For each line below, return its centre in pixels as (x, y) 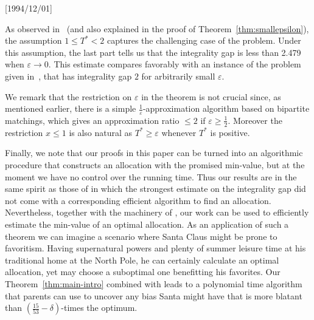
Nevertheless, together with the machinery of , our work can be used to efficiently (157, 212)
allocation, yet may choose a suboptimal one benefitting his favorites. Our (143, 272)
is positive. (230, 132)
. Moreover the (255, 120)
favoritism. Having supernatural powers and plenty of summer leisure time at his (155, 248)
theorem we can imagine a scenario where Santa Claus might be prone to (141, 236)
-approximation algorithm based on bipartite (226, 108)
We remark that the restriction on (68, 96)
